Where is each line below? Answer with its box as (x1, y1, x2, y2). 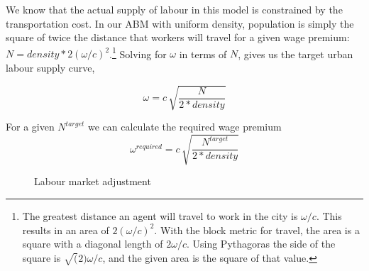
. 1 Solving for (109, 44, 167, 61)
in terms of (179, 46, 227, 61)
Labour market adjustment (34, 174, 151, 189)
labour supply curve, (6, 60, 95, 75)
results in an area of (22, 222, 109, 237)
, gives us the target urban (238, 46, 353, 61)
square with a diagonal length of (22, 236, 163, 251)
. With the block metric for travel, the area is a (154, 222, 360, 237)
